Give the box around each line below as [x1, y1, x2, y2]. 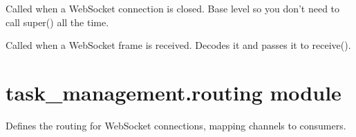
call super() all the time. [6, 14, 109, 29]
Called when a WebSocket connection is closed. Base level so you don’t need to [6, 1, 340, 15]
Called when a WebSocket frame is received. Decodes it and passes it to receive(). [6, 38, 351, 52]
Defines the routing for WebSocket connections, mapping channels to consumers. [6, 118, 346, 132]
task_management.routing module [6, 78, 341, 106]
